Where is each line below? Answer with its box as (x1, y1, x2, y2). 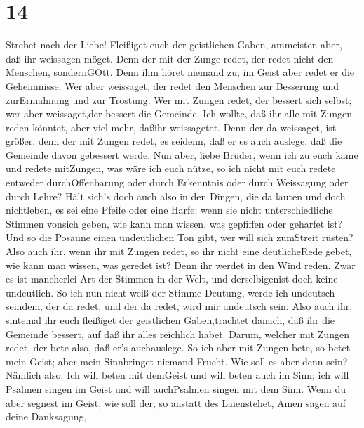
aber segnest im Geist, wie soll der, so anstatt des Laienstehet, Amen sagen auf (6, 395, 346, 410)
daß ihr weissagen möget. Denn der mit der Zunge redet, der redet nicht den (6, 51, 334, 65)
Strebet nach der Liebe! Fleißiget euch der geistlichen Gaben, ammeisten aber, (6, 37, 342, 52)
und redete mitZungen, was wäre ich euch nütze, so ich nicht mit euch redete (6, 161, 336, 176)
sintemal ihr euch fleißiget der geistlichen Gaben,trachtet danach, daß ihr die (6, 313, 335, 327)
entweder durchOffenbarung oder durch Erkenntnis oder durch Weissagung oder (6, 175, 349, 190)
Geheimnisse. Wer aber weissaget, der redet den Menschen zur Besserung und (6, 78, 339, 93)
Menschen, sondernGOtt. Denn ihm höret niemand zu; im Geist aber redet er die (6, 65, 355, 79)
